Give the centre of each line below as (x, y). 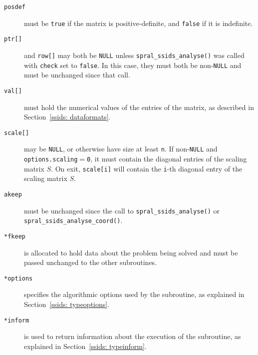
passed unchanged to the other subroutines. (91, 262)
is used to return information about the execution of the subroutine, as (132, 336)
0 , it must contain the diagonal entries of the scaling (167, 159)
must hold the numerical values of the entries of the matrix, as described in (139, 107)
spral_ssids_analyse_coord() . (73, 220)
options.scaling (51, 160)
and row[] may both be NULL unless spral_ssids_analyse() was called (134, 55)
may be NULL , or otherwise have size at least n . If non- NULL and (121, 149)
